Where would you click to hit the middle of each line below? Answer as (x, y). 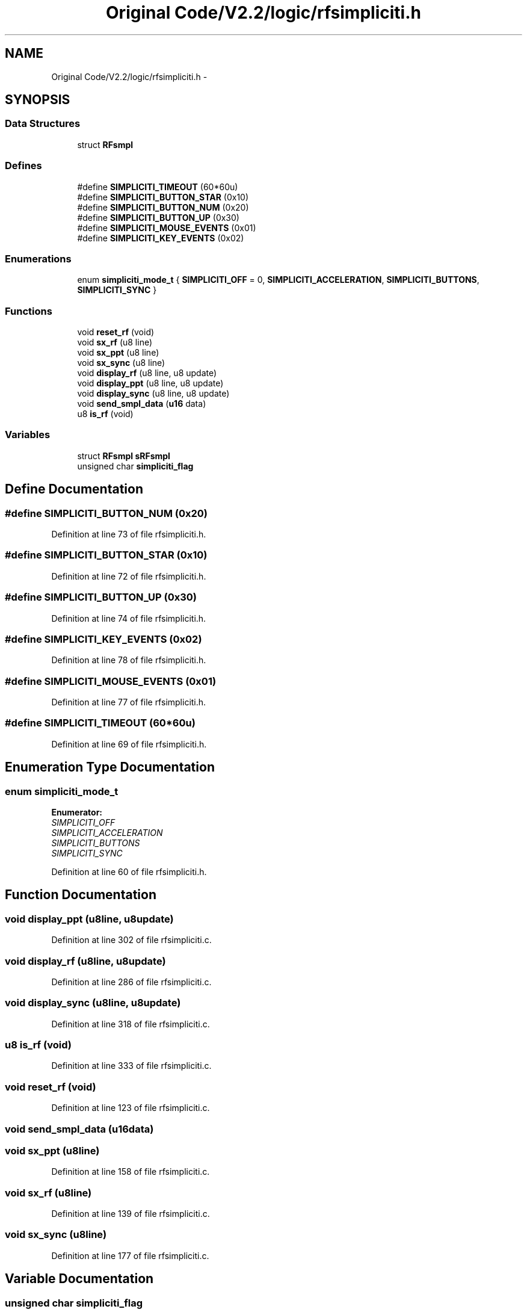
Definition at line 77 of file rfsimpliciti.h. (129, 702)
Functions (29, 311)
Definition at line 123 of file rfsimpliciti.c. (131, 1108)
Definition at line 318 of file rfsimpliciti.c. (131, 1024)
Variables (28, 435)
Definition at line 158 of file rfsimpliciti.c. (131, 1172)
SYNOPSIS (38, 100)
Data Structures (43, 124)
